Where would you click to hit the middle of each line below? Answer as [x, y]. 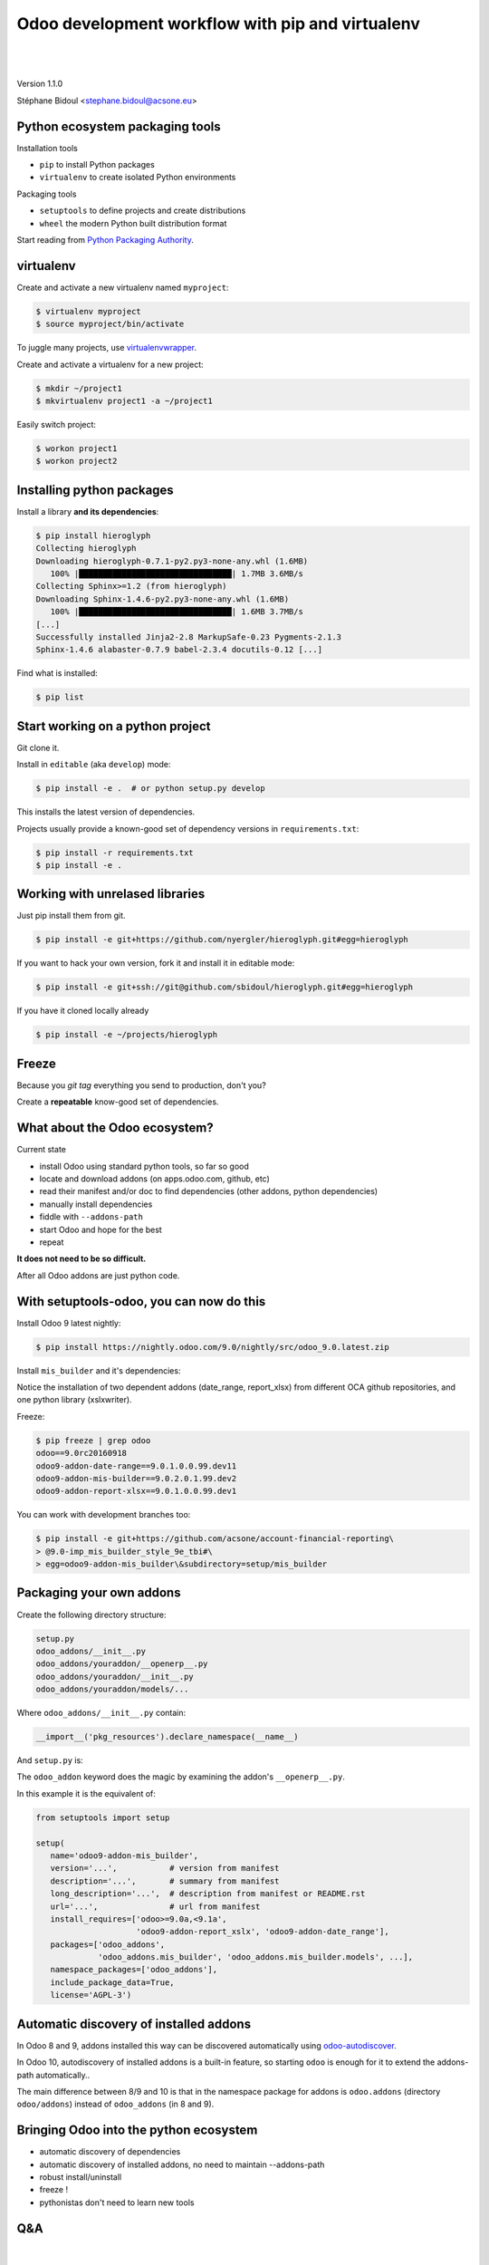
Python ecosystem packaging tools [119, 126]
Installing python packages [95, 490]
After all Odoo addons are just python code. [98, 1275]
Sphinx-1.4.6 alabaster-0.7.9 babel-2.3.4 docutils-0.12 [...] [179, 650]
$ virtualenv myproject [89, 311]
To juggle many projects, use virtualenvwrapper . [107, 348]
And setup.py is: [50, 1760]
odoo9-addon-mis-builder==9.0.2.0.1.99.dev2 [136, 1478]
